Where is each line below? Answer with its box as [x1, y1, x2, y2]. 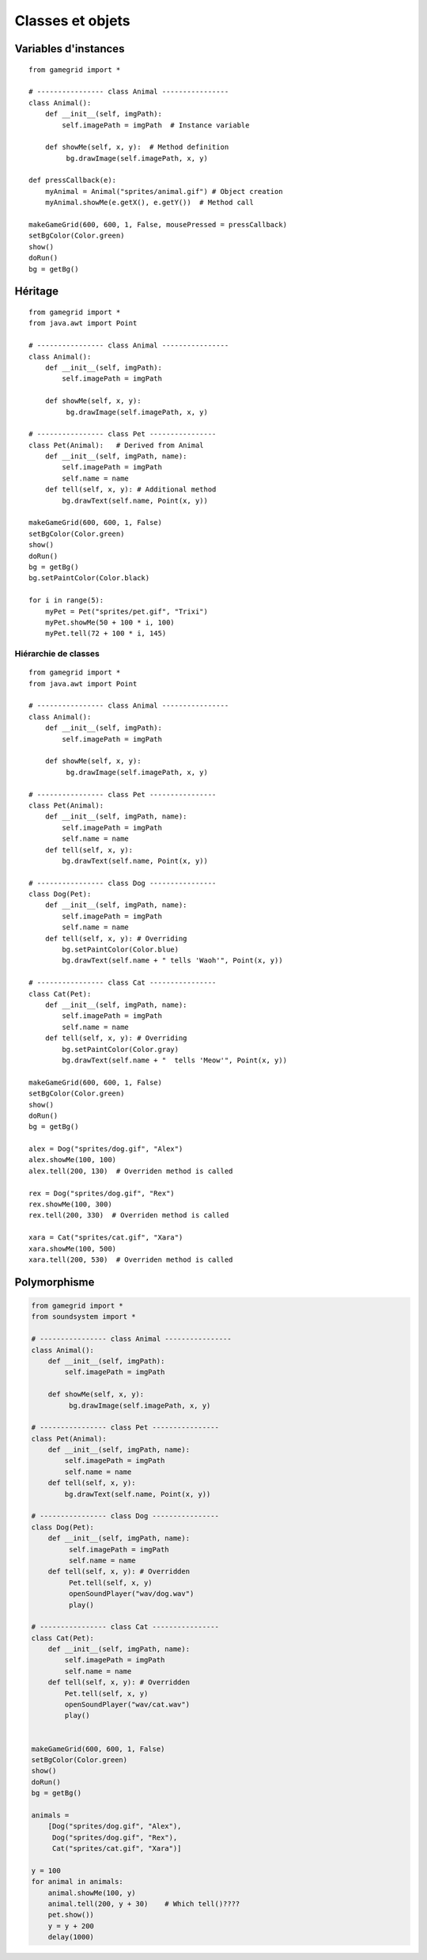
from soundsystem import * [31, 1312, 136, 1321]
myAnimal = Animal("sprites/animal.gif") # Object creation [44, 187, 284, 196]
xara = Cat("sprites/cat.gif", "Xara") [28, 1233, 183, 1242]
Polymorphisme [14, 1275, 95, 1289]
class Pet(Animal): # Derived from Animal [28, 440, 205, 450]
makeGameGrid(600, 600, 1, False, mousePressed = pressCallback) [28, 220, 288, 230]
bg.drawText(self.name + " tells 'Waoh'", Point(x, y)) [62, 956, 284, 965]
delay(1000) [47, 1932, 95, 1942]
